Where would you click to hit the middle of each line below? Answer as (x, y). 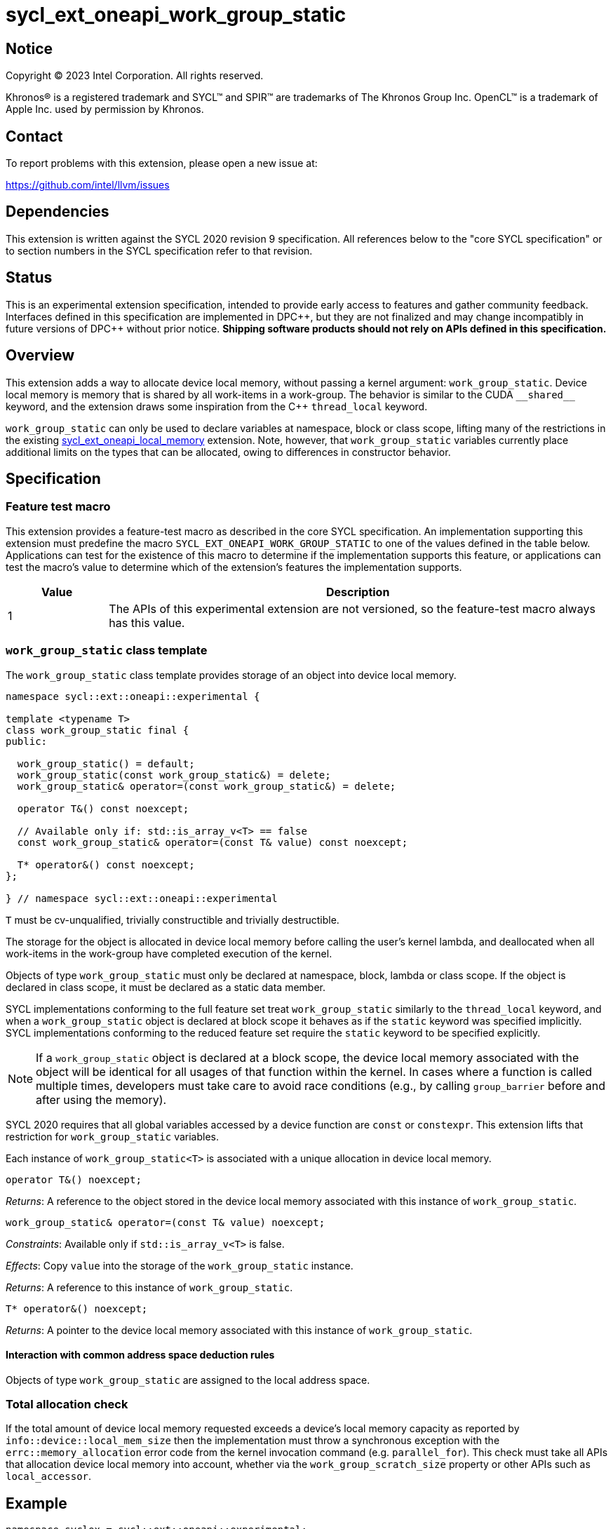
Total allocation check (67, 1405)
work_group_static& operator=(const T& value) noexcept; (166, 1222)
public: (27, 741)
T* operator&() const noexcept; (106, 864)
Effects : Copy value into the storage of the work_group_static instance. (180, 1265)
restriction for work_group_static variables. (113, 1136)
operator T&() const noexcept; (103, 808)
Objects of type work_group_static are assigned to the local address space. (188, 1380)
